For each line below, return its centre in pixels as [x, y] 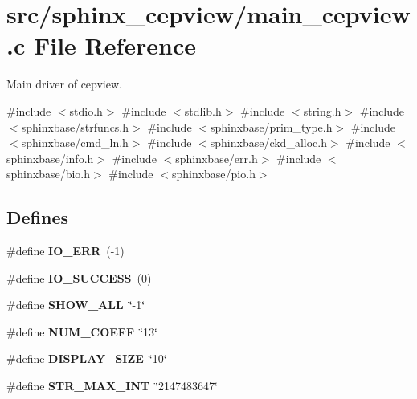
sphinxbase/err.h [217, 158]
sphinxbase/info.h [50, 158]
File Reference [115, 45]
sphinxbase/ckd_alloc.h [268, 142]
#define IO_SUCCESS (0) [79, 277]
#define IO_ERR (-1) [65, 251]
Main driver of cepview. [64, 84]
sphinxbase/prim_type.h [271, 126]
